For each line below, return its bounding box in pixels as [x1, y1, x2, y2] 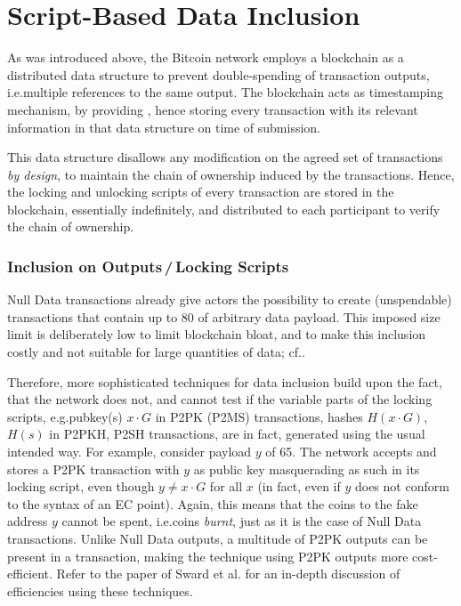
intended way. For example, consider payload [7, 442, 252, 461]
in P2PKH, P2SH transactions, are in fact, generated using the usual [49, 424, 425, 443]
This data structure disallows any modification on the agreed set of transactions [7, 148, 443, 166]
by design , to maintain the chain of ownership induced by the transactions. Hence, [7, 165, 455, 183]
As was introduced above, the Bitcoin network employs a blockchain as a [7, 48, 404, 67]
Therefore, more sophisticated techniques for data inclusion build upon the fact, [7, 372, 442, 391]
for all [209, 477, 243, 496]
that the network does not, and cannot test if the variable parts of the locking [7, 390, 433, 408]
